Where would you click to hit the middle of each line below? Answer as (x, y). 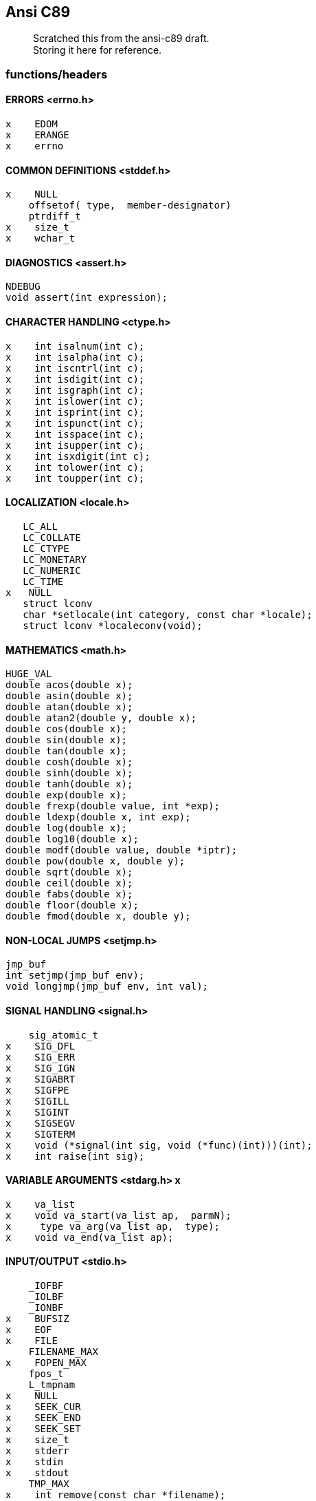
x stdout (37, 1472)
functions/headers (57, 74)
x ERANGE (37, 135)
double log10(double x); (72, 839)
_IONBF (46, 1307)
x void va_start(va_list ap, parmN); (118, 1215)
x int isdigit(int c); (75, 379)
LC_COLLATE (52, 537)
